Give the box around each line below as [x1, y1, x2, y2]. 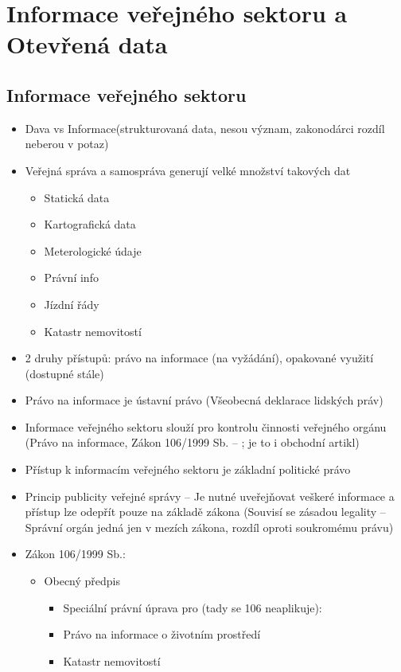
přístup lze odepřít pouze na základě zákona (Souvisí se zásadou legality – [25, 503, 386, 520]
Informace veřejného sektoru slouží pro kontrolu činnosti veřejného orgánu [25, 418, 387, 435]
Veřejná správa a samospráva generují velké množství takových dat [25, 162, 351, 178]
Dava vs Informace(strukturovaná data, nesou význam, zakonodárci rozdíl [25, 119, 385, 136]
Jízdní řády [44, 295, 99, 312]
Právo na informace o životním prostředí [63, 626, 261, 643]
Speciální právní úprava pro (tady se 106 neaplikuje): [63, 599, 322, 615]
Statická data [44, 189, 110, 205]
